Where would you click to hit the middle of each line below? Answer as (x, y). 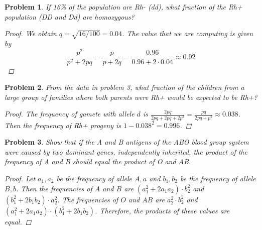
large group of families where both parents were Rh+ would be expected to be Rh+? (131, 97)
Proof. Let (20, 178)
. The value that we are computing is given (188, 33)
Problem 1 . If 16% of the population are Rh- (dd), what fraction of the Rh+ (123, 7)
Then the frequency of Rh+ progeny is (63, 125)
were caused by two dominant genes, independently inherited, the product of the (126, 151)
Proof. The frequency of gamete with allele (70, 114)
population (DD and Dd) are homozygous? (70, 16)
